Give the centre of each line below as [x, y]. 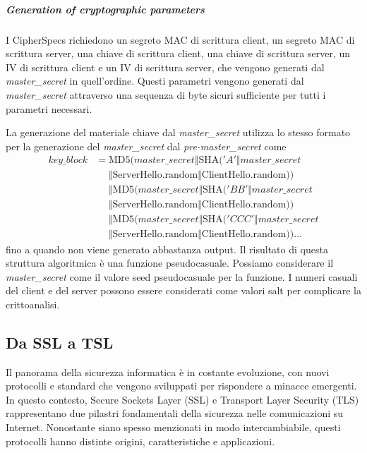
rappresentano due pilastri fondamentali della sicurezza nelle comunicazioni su [175, 413]
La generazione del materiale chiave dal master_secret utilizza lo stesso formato [178, 132]
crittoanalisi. [33, 304]
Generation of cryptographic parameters [105, 9]
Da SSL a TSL [60, 342]
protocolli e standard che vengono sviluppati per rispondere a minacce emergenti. [181, 386]
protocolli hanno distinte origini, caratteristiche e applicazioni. [140, 441]
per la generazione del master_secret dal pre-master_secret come [146, 146]
